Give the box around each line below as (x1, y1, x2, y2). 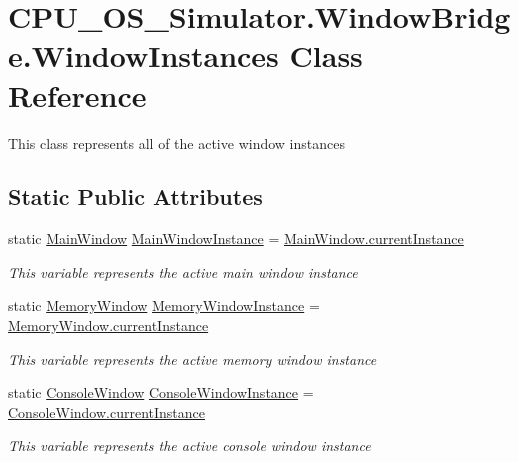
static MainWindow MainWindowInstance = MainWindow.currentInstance (8, 228, 464, 249)
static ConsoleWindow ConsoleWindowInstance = (8, 382, 314, 403)
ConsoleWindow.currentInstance (8, 401, 206, 422)
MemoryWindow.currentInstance (8, 315, 209, 336)
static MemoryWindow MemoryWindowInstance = (8, 295, 320, 316)
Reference (8, 74, 147, 115)
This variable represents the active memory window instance (8, 348, 377, 369)
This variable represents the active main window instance (8, 261, 358, 282)
